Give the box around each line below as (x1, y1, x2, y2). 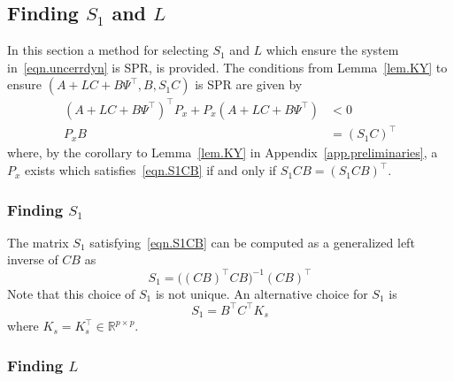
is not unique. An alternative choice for (155, 284, 368, 302)
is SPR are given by (195, 75, 303, 94)
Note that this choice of (7, 284, 135, 302)
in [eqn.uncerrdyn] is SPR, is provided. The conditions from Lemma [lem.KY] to (7, 57, 448, 76)
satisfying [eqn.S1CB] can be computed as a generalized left (89, 232, 415, 251)
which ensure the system (265, 41, 399, 59)
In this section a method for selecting (7, 41, 209, 59)
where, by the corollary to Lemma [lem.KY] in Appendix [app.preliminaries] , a (7, 143, 438, 162)
